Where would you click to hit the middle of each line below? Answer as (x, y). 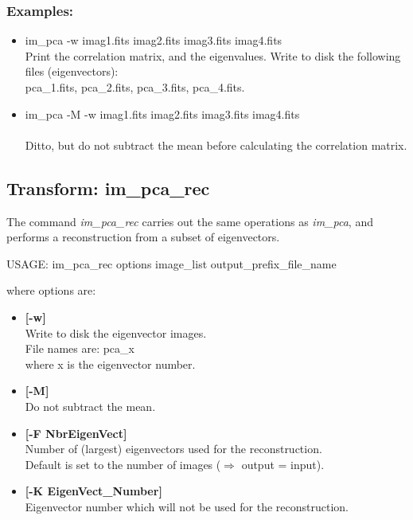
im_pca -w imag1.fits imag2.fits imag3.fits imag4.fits (154, 40)
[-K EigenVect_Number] (94, 491)
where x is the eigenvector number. (110, 364)
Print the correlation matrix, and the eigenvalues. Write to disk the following (213, 55)
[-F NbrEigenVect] (76, 433)
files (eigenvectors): (72, 71)
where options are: (51, 290)
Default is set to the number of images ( (123, 464)
